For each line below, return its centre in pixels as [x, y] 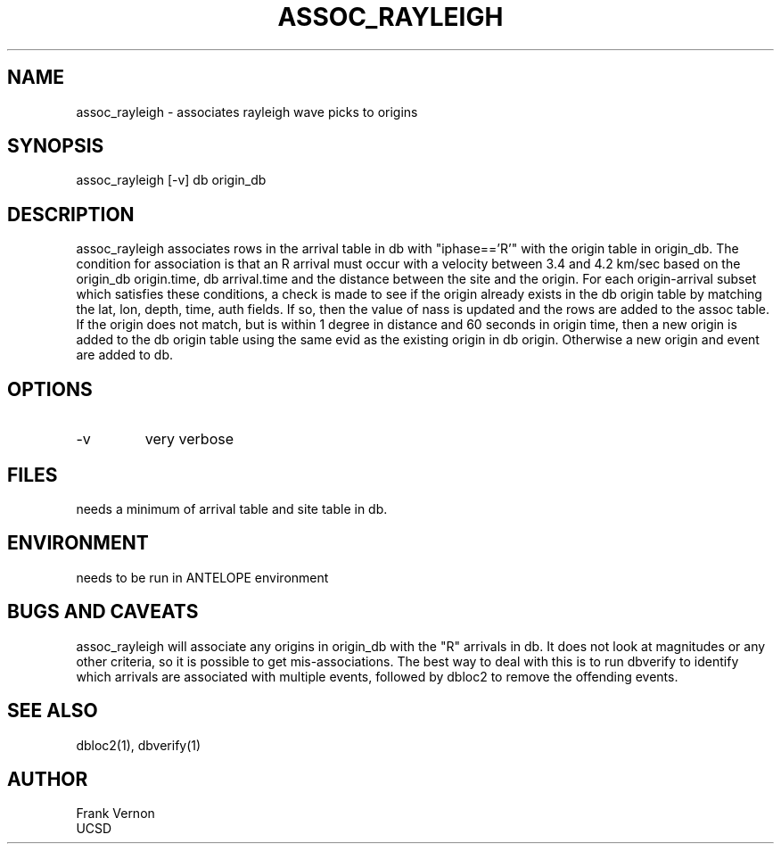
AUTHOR [48, 779]
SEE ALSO [53, 711]
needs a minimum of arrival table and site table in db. [232, 508]
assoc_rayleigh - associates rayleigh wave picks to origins [247, 112]
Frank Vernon [115, 814]
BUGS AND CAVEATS [103, 612]
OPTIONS [50, 389]
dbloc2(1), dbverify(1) [139, 745]
